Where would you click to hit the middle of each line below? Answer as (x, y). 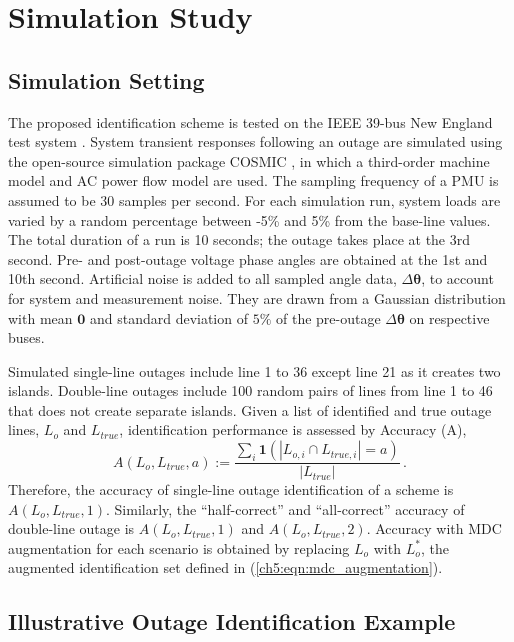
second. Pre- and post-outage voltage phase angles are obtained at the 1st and (248, 258)
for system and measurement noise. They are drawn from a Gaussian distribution (257, 297)
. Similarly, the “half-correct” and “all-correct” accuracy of (285, 508)
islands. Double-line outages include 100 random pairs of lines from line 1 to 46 (250, 390)
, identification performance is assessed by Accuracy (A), (293, 429)
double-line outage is (71, 528)
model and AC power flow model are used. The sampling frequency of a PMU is (253, 180)
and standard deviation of (168, 317)
